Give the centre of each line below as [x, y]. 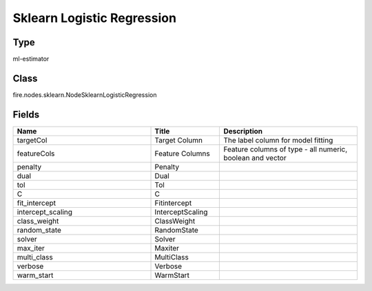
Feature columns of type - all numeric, [286, 149]
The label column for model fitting [278, 140]
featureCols [36, 153]
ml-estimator [31, 59]
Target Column [179, 140]
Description [243, 131]
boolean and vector [255, 158]
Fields [26, 115]
